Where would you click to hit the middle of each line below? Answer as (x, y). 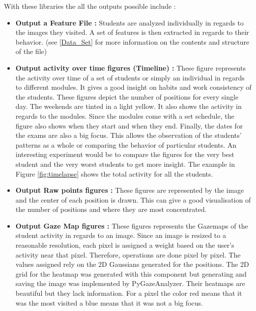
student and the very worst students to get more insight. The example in (125, 164)
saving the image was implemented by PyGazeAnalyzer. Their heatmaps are (130, 283)
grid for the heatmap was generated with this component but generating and (131, 273)
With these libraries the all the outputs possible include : (90, 6)
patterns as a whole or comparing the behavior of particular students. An (126, 144)
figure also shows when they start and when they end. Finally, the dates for (129, 125)
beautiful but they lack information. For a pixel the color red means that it (129, 293)
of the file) (31, 51)
